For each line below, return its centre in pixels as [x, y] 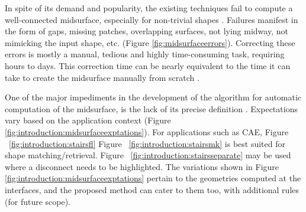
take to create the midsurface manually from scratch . [102, 77]
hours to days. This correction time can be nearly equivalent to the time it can [148, 65]
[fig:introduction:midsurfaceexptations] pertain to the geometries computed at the [153, 178]
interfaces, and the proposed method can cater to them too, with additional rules [152, 189]
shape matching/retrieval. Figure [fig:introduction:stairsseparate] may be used [148, 155]
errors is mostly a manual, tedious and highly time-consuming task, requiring [145, 54]
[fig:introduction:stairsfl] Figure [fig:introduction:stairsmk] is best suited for [147, 143]
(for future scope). [38, 201]
